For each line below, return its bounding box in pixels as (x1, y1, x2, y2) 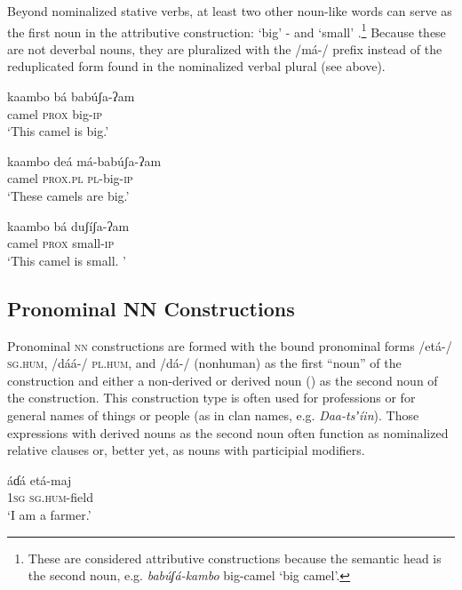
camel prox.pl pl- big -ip (7, 169, 133, 187)
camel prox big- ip (7, 104, 102, 123)
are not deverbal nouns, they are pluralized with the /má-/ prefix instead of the (7, 39, 442, 58)
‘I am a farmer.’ (7, 505, 92, 523)
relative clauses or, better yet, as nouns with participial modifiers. (7, 441, 365, 459)
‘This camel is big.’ (7, 122, 109, 140)
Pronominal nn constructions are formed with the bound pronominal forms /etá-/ (7, 336, 452, 355)
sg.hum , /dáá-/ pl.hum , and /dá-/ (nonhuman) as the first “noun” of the (7, 354, 402, 372)
